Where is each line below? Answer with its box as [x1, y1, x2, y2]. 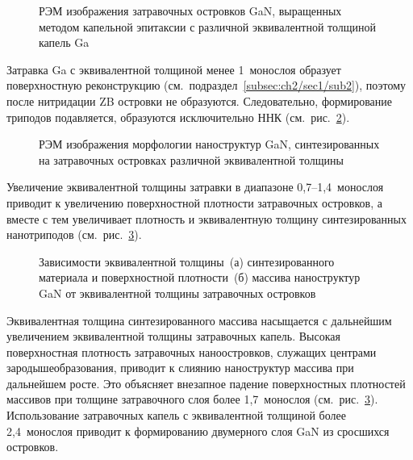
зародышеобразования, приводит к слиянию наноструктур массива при [6, 359, 354, 376]
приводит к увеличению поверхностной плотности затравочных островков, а [6, 194, 382, 211]
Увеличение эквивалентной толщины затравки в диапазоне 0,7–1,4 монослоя [6, 178, 384, 195]
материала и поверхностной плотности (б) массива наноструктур [39, 269, 361, 286]
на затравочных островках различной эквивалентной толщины [39, 151, 344, 168]
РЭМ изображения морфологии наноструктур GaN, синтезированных [39, 136, 380, 153]
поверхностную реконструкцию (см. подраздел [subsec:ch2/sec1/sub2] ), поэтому [6, 77, 407, 94]
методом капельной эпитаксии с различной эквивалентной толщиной [39, 18, 377, 35]
